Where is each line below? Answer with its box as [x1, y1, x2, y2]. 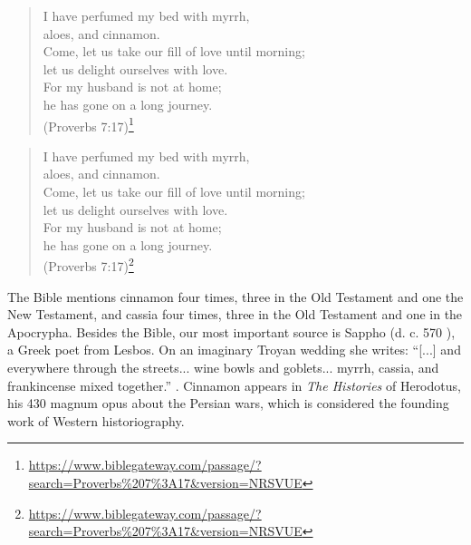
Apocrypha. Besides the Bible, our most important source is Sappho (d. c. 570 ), [7, 322, 456, 341]
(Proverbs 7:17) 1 [43, 113, 134, 135]
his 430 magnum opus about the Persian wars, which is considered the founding [7, 394, 449, 413]
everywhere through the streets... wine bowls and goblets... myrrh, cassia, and [7, 358, 439, 376]
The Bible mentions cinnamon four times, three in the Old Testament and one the [7, 287, 464, 306]
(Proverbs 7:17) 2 [43, 254, 134, 276]
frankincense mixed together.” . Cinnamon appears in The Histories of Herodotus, [7, 375, 461, 394]
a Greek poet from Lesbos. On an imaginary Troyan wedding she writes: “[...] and [7, 340, 461, 359]
